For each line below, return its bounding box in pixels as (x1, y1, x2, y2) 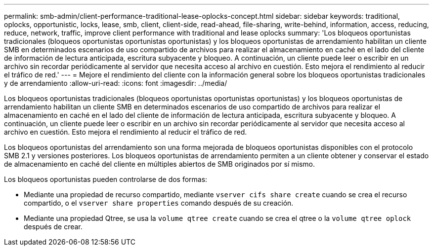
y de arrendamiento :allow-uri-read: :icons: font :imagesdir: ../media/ (4, 79, 227, 87)
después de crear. (24, 222, 83, 231)
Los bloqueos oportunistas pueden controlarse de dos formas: (4, 175, 208, 183)
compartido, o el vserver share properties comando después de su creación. (24, 199, 294, 207)
